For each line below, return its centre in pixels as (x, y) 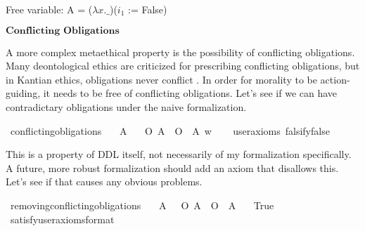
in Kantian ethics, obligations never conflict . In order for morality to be (161, 79)
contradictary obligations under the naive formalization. (126, 106)
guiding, (23, 93)
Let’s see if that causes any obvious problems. (104, 181)
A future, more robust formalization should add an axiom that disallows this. (172, 167)
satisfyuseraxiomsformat (62, 219)
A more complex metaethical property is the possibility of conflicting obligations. (180, 52)
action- (335, 79)
